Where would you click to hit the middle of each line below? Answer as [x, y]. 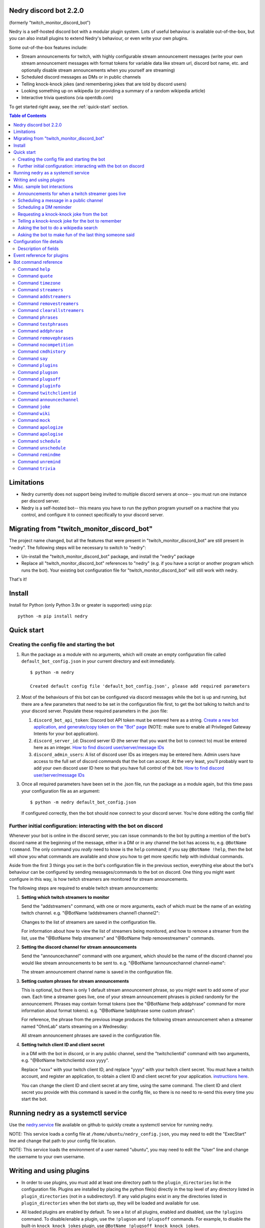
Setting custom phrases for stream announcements [75, 981]
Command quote [35, 276]
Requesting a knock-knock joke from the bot [63, 214]
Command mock [34, 420]
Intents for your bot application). [66, 734]
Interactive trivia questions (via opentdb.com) [67, 98]
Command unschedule [42, 447]
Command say [33, 358]
